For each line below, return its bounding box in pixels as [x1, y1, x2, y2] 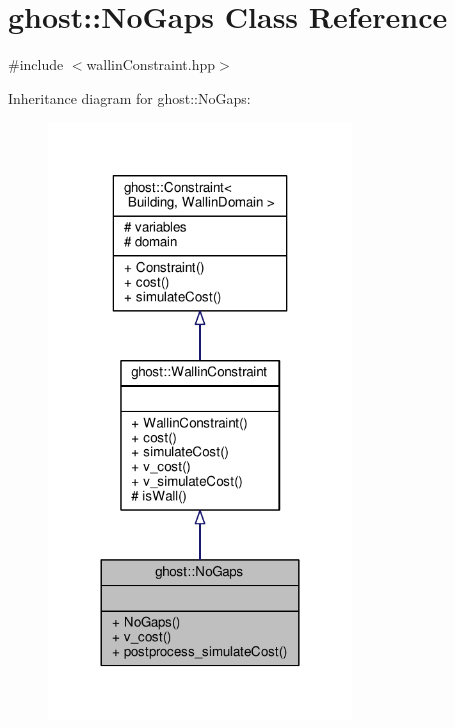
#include [8, 54, 64, 75]
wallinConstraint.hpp [86, 54, 216, 75]
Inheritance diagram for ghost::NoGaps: [8, 87, 251, 108]
